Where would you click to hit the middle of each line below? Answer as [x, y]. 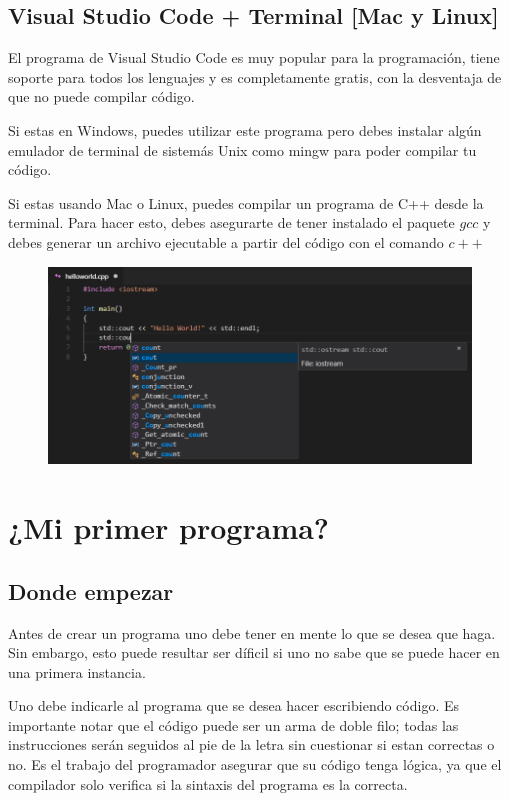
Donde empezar [91, 590]
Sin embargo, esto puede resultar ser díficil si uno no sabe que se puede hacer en [254, 652]
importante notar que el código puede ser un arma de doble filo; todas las [233, 724]
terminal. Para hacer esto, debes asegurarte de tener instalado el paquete [231, 222]
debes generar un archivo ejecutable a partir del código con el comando [226, 241]
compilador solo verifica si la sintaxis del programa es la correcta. [208, 783]
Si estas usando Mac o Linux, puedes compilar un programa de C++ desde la [246, 202]
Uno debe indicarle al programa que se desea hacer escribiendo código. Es [234, 705]
